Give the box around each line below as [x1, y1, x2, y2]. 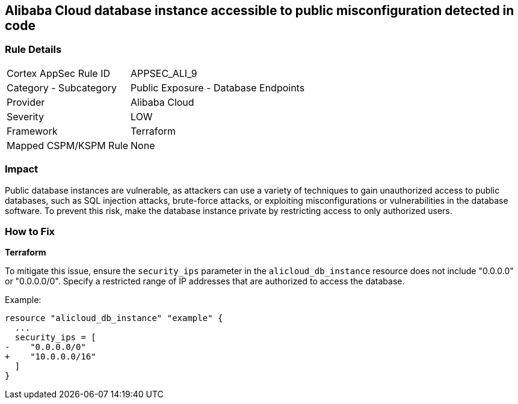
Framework [7, 124, 58, 137]
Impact [5, 163, 39, 176]
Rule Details [5, 43, 62, 56]
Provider [7, 96, 45, 108]
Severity [7, 110, 44, 123]
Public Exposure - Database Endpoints [131, 81, 305, 94]
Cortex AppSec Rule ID [7, 67, 111, 79]
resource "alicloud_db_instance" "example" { [5, 313, 223, 323]
